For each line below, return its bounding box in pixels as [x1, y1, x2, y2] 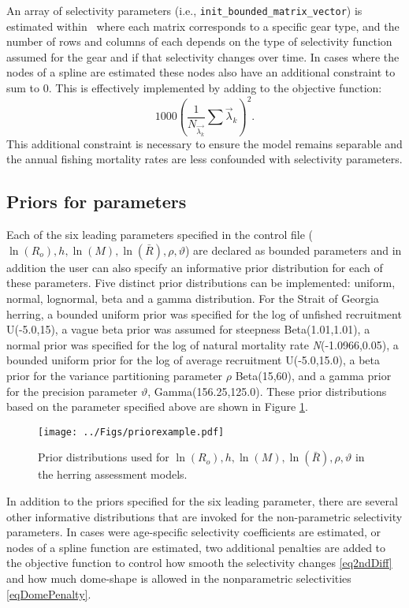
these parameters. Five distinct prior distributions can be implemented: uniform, [6, 274, 396, 291]
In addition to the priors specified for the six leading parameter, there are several [6, 492, 398, 509]
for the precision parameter [6, 382, 138, 399]
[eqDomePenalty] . [6, 585, 91, 602]
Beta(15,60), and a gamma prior [235, 367, 392, 383]
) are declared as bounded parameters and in [184, 241, 402, 258]
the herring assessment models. [38, 466, 188, 483]
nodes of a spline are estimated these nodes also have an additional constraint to [6, 64, 396, 80]
